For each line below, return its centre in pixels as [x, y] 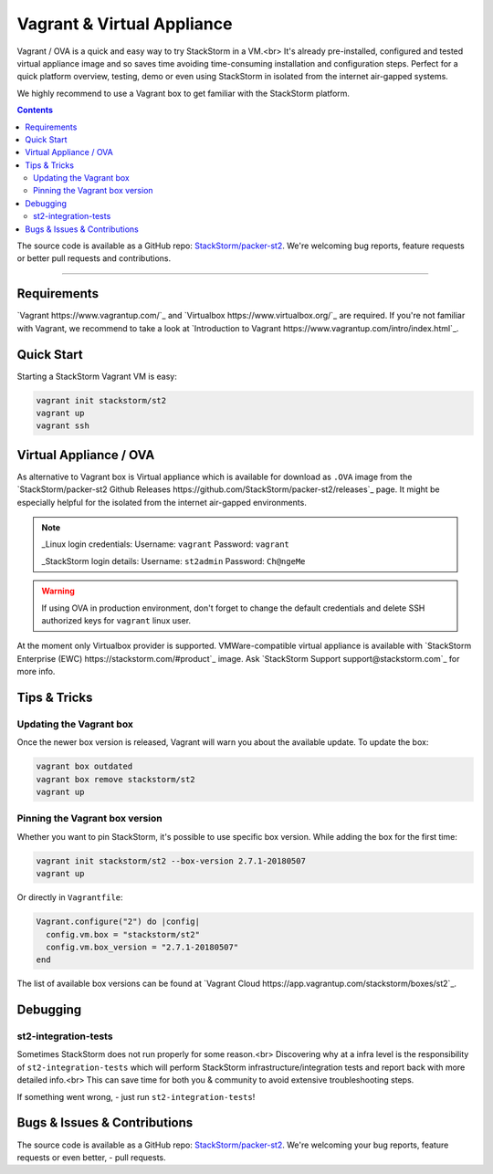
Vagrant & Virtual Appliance [125, 24]
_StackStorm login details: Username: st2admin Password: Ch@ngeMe [173, 561]
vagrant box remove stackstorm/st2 [115, 779]
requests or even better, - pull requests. [91, 1157]
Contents [35, 110]
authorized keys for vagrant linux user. [116, 620]
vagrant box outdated [84, 766]
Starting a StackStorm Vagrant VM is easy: [97, 376]
